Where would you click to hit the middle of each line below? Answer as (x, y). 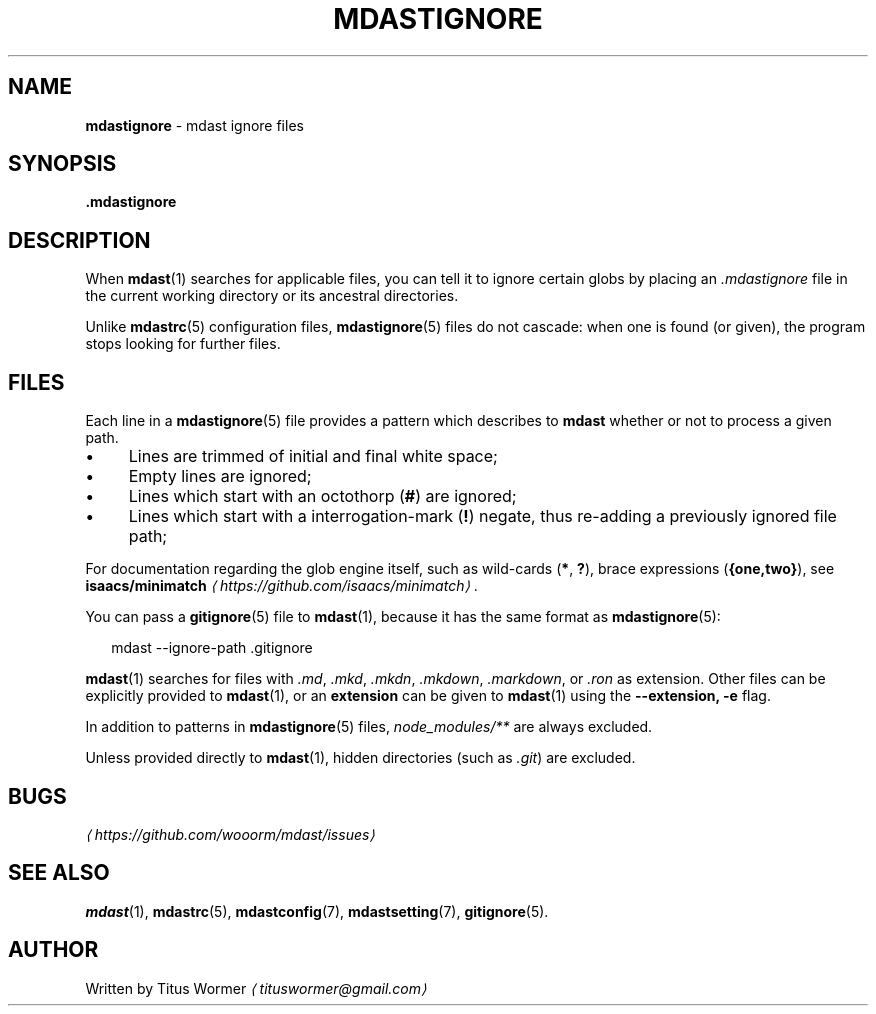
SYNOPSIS (62, 164)
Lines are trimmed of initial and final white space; (313, 456)
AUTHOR (53, 950)
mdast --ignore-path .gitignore (212, 648)
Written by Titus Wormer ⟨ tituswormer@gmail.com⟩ (256, 988)
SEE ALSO (59, 873)
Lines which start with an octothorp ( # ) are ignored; (322, 496)
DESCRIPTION (79, 240)
